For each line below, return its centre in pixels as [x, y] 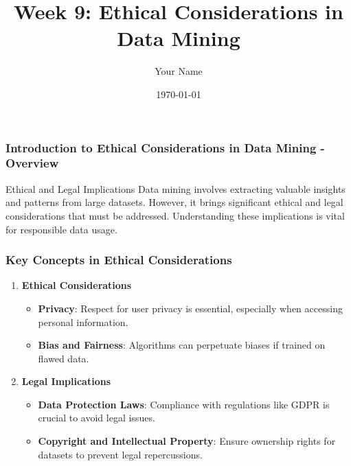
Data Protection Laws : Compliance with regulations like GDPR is [184, 404]
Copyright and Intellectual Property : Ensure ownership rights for [187, 441]
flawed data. [64, 358]
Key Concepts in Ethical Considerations [119, 260]
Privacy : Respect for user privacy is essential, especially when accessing [190, 308]
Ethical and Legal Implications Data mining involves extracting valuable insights [175, 188]
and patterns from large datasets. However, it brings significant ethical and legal [174, 202]
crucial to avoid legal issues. [97, 418]
